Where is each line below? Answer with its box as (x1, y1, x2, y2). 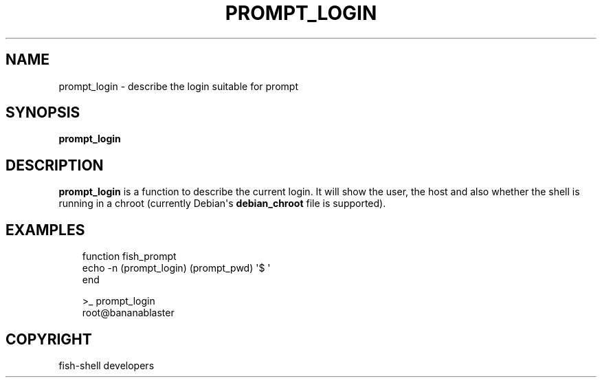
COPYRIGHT (5, 330, 92, 348)
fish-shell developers (58, 359, 155, 371)
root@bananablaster (82, 307, 175, 319)
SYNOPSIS (5, 104, 80, 122)
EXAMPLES (5, 221, 85, 239)
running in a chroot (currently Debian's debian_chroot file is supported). (58, 197, 386, 210)
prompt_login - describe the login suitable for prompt (58, 80, 298, 92)
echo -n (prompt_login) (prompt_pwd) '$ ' (82, 262, 271, 274)
